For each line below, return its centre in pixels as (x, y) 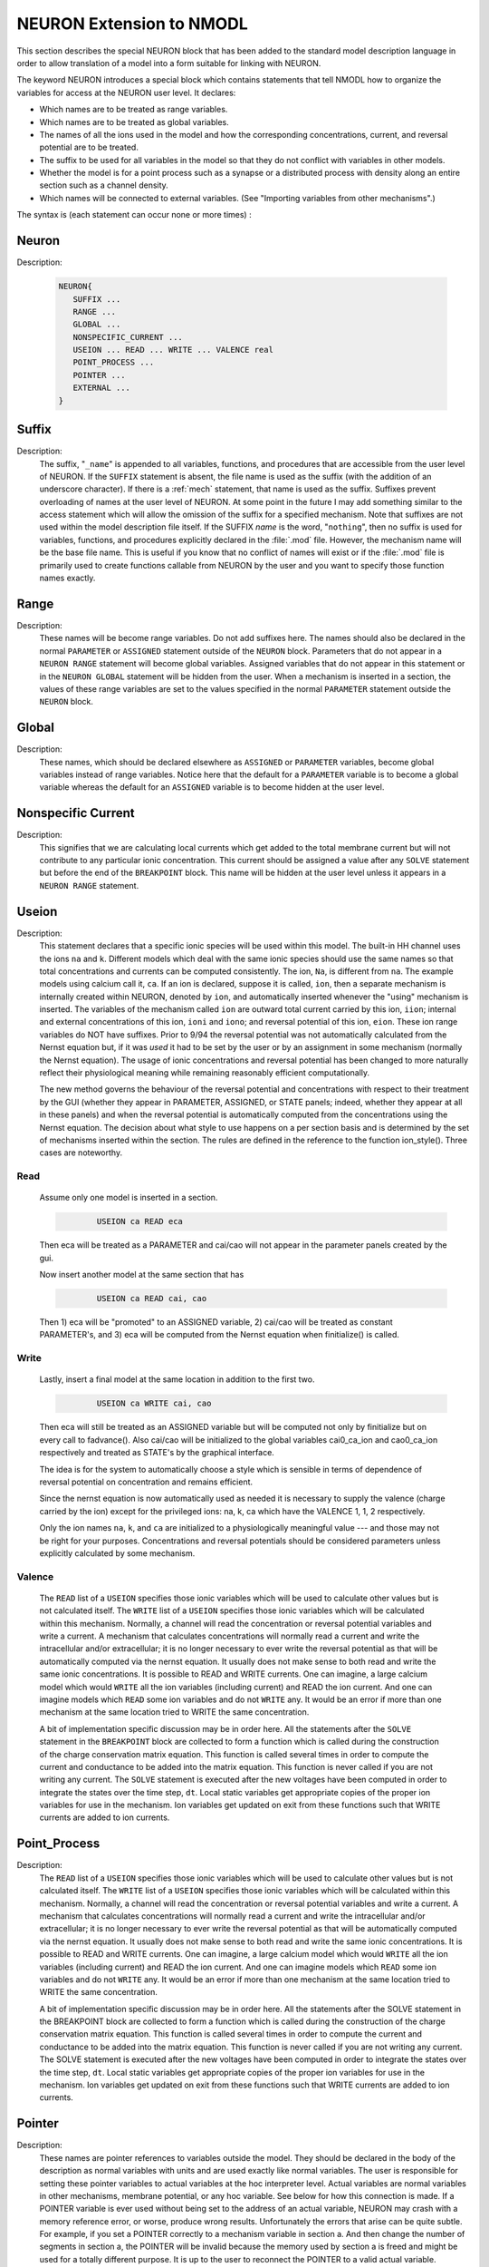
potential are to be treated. (89, 147)
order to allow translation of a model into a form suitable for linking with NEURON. (169, 63)
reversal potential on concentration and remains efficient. (146, 1482)
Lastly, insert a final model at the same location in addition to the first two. (177, 1379)
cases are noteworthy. (81, 1153)
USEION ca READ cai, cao (152, 1299)
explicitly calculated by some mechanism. (117, 1553)
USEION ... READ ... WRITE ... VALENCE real (173, 350)
